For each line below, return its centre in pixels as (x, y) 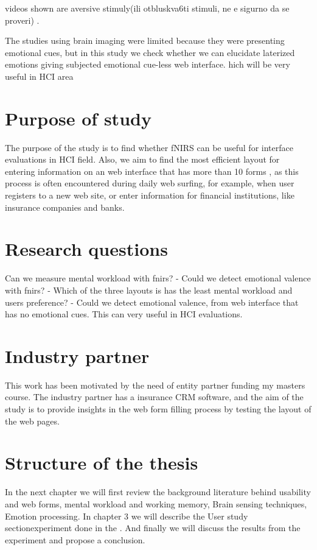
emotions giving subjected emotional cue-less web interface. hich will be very (148, 64)
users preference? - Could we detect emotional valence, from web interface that (152, 302)
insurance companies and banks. (65, 207)
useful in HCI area (39, 76)
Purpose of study (78, 118)
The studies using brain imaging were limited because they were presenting (145, 41)
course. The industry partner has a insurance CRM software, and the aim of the (154, 397)
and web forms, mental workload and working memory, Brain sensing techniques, (156, 503)
